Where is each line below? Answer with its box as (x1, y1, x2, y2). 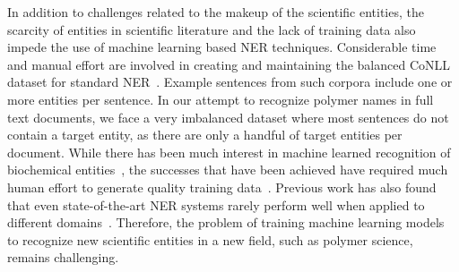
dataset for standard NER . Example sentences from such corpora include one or (7, 72, 453, 91)
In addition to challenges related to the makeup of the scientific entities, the (7, 3, 424, 21)
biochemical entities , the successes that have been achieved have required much (7, 160, 448, 179)
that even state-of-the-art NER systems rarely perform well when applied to (7, 195, 425, 214)
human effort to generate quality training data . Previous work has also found (7, 177, 437, 196)
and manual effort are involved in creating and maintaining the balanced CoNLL (7, 55, 451, 73)
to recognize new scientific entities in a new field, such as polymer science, (7, 230, 413, 249)
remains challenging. (7, 248, 119, 267)
